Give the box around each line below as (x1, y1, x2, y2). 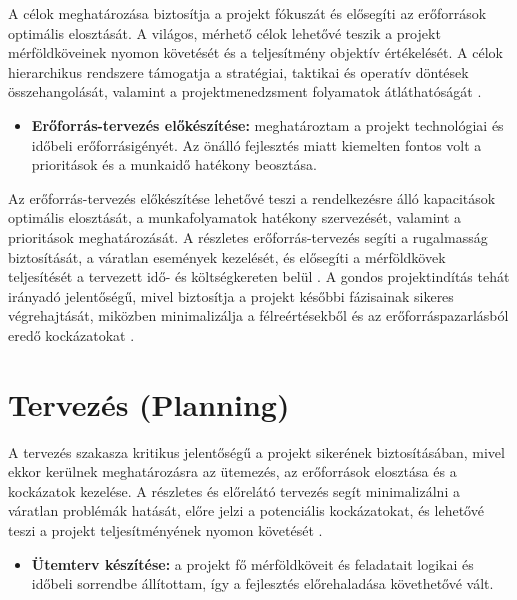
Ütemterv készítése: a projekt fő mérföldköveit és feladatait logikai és (31, 553, 474, 574)
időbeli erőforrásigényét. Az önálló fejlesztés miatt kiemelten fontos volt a (31, 134, 482, 155)
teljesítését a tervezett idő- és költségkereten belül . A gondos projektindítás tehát (8, 266, 510, 287)
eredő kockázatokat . (8, 324, 135, 345)
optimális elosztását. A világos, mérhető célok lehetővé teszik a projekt (8, 22, 441, 43)
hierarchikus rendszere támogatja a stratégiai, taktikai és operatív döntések (8, 61, 469, 82)
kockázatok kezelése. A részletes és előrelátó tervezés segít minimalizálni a (8, 480, 460, 501)
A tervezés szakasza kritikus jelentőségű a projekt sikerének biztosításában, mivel (8, 441, 505, 462)
